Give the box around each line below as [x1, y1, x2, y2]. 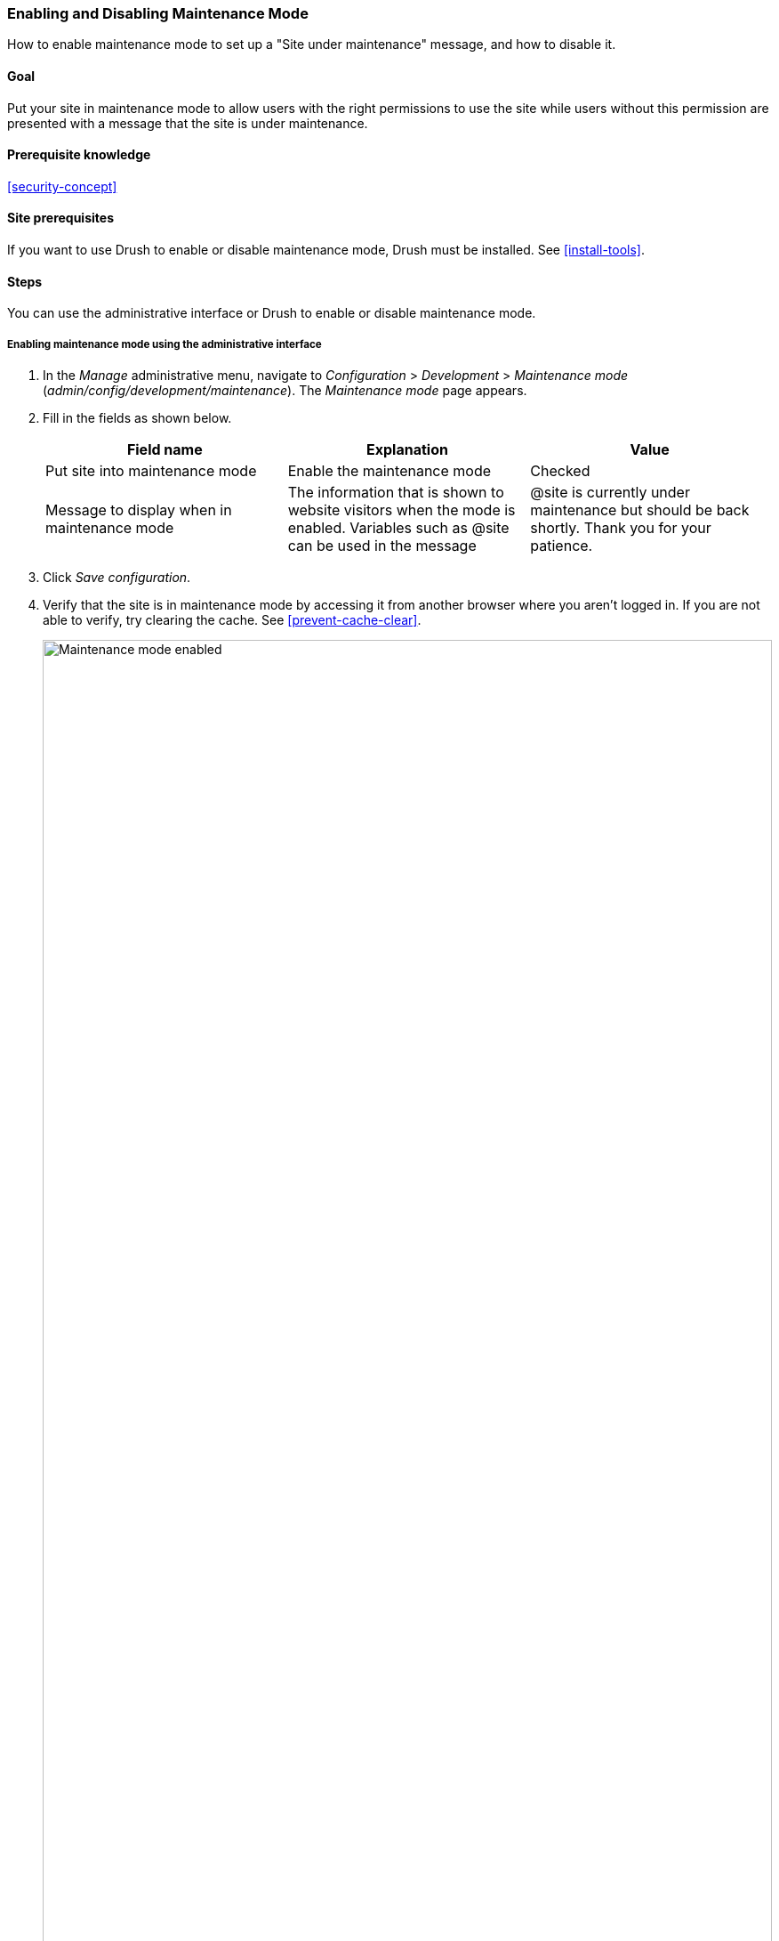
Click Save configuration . [43, 570, 191, 586]
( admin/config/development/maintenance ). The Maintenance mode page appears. [43, 383, 527, 399]
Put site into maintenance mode [45, 462, 257, 481]
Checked [530, 462, 590, 481]
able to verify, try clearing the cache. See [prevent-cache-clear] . [43, 612, 422, 628]
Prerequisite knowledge [7, 147, 151, 163]
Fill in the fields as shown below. [43, 410, 232, 426]
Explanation [366, 441, 448, 459]
